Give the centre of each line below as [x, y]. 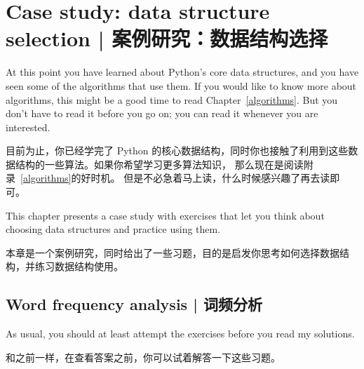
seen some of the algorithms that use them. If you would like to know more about [181, 85]
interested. [28, 127]
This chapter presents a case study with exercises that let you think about [165, 215]
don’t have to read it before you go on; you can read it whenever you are [162, 113]
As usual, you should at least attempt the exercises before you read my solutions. [180, 334]
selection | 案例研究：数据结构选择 [167, 38]
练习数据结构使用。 [79, 266]
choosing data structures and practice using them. [113, 229]
